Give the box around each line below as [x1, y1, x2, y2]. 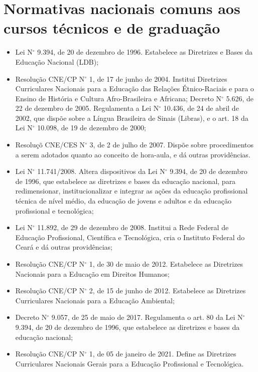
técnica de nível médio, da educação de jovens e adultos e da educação [15, 196, 232, 206]
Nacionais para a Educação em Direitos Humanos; [15, 268, 170, 279]
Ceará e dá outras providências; [15, 242, 112, 252]
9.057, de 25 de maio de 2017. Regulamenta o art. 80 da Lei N [51, 312, 243, 322]
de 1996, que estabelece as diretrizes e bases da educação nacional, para [15, 175, 236, 186]
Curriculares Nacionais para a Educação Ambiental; [15, 295, 175, 305]
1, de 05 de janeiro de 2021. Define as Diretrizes [89, 348, 236, 359]
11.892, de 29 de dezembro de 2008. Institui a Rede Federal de [37, 222, 229, 233]
